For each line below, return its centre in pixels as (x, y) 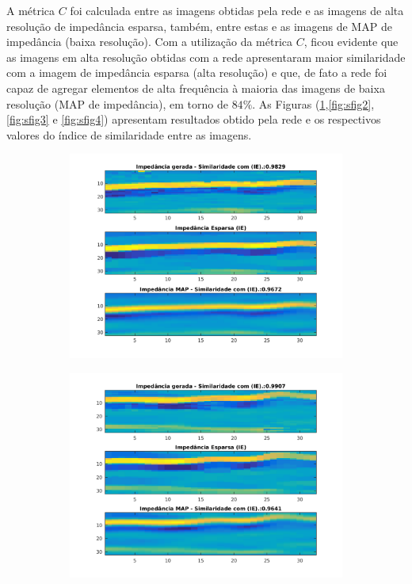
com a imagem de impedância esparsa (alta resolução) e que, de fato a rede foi (197, 73)
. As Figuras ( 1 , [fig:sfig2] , (313, 103)
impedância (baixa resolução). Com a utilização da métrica (150, 42)
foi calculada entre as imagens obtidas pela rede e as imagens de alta (237, 10)
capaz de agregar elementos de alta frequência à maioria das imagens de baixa (196, 88)
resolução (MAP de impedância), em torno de (117, 103)
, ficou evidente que (351, 42)
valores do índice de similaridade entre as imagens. (129, 134)
